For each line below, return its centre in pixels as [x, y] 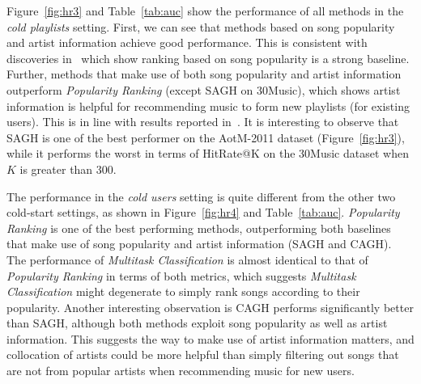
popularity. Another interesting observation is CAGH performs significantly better [210, 307]
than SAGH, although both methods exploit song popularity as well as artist [197, 323]
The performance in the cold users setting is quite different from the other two [201, 196]
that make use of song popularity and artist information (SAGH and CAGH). [199, 244]
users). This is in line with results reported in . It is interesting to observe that [203, 122]
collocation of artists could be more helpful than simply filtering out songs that [203, 354]
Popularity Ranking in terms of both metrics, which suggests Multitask [181, 275]
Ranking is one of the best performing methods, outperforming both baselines [199, 228]
